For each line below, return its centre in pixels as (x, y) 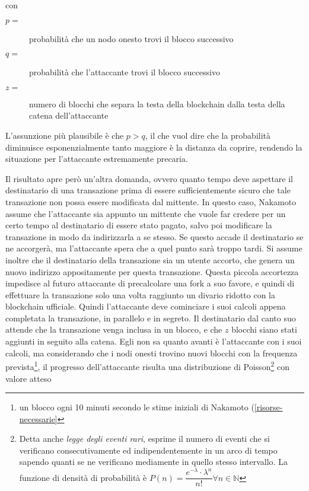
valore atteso (28, 378)
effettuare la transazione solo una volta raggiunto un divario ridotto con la (140, 294)
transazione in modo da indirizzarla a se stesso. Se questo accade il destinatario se (154, 236)
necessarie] (38, 418)
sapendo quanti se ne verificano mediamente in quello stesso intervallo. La (153, 462)
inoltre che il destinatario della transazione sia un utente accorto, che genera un (150, 259)
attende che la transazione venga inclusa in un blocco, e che (114, 329)
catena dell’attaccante (69, 115)
